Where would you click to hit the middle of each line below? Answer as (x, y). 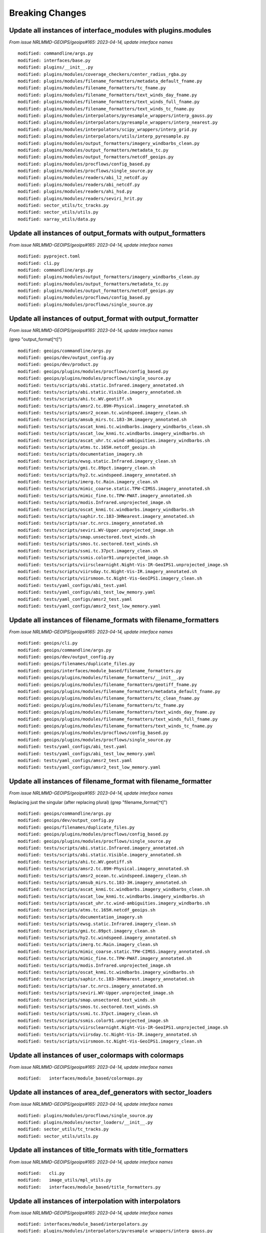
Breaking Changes (48, 13)
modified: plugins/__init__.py (56, 67)
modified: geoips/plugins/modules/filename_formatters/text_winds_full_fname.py (118, 719)
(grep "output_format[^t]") (36, 339)
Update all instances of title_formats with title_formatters (99, 1150)
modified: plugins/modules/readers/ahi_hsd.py (75, 192)
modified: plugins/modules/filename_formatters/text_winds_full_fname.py (109, 102)
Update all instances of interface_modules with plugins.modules (110, 30)
